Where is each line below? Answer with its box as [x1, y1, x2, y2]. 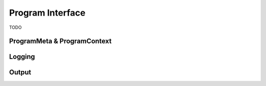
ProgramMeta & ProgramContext [9, 37, 112, 45]
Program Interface [9, 7, 86, 18]
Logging [9, 53, 35, 61]
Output [9, 68, 32, 77]
